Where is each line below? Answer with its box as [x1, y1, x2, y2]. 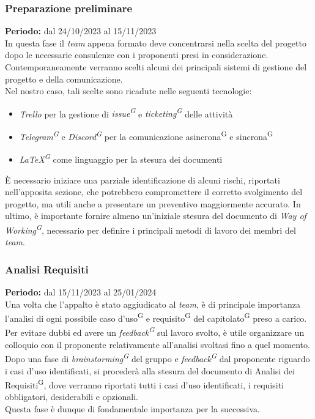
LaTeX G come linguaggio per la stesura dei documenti [19, 151, 223, 165]
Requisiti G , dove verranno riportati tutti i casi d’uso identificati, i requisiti [5, 377, 284, 391]
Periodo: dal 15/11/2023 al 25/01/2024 [5, 285, 157, 298]
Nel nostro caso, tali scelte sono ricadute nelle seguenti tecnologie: [5, 84, 252, 97]
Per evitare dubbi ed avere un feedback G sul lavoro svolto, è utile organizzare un [5, 324, 305, 339]
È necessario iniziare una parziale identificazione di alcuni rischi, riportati [5, 173, 280, 186]
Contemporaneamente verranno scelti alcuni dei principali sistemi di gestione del [5, 61, 307, 73]
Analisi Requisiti [5, 261, 89, 276]
